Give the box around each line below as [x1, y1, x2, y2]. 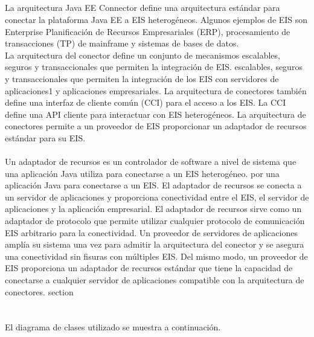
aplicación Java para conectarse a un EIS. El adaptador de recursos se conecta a [5, 179, 302, 191]
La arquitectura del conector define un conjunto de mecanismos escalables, [5, 48, 280, 61]
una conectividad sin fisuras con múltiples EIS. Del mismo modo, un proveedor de [5, 249, 308, 262]
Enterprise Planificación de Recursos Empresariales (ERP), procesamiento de [5, 25, 290, 37]
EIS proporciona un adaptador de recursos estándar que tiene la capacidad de [5, 262, 293, 274]
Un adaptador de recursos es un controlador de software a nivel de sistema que [5, 155, 296, 168]
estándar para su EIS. [5, 131, 86, 144]
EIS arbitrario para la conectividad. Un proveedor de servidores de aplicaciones [5, 226, 298, 239]
